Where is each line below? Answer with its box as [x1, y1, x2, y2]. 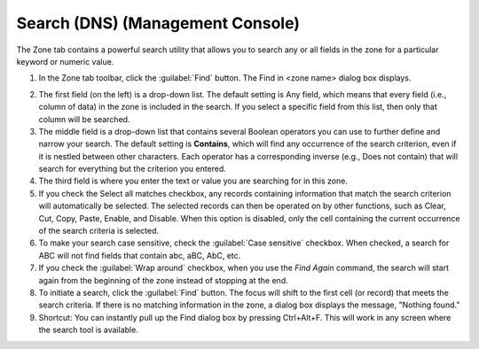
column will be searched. [38, 113, 130, 124]
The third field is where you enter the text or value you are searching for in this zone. [38, 175, 348, 186]
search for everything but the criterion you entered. [38, 164, 226, 174]
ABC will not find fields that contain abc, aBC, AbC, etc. [38, 250, 241, 260]
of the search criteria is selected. [38, 226, 160, 237]
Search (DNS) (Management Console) [16, 13, 301, 33]
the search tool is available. [38, 324, 139, 336]
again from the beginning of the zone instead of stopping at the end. [38, 275, 288, 285]
